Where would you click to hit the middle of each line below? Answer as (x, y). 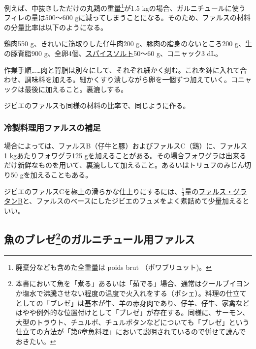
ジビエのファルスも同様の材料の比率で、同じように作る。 (97, 105)
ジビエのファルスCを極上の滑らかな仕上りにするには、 (93, 191)
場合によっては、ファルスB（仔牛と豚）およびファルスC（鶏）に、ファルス (126, 146)
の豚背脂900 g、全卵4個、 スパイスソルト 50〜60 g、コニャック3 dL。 (113, 53)
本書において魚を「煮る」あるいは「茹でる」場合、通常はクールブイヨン (133, 283)
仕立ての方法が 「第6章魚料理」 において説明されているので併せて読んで (131, 332)
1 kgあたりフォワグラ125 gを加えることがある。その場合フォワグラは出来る (125, 155)
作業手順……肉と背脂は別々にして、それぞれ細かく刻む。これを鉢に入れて (122, 70)
